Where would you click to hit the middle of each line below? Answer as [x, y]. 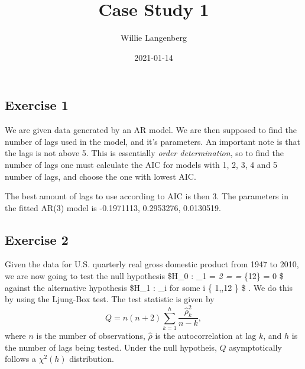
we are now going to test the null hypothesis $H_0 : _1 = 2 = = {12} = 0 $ [144, 276]
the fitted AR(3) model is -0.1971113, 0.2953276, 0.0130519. [113, 207]
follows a [20, 359]
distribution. [92, 359]
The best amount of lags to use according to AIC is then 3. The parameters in [147, 196]
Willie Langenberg [154, 38]
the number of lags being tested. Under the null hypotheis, [111, 347]
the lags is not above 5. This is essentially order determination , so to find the [144, 153]
